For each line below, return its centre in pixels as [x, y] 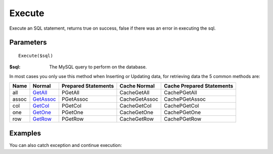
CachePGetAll [180, 93]
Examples [25, 133]
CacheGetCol [135, 106]
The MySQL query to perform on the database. [98, 67]
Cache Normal [137, 86]
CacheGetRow [137, 119]
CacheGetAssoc [139, 99]
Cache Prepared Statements [199, 86]
